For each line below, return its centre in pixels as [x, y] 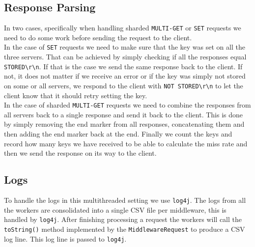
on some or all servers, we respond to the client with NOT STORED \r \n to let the [124, 85]
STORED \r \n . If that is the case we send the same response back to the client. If [123, 66]
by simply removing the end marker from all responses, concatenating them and [124, 124]
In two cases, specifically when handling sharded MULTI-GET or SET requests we [123, 28]
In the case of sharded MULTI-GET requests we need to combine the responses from [127, 105]
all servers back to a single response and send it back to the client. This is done [124, 114]
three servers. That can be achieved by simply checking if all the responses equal [125, 57]
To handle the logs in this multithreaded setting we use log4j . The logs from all [125, 200]
